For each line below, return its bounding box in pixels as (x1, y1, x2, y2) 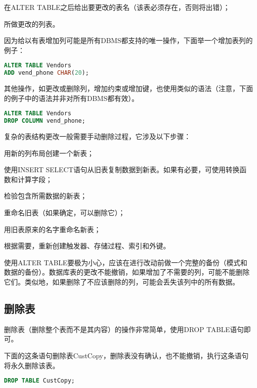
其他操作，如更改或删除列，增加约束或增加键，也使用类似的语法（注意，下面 (4, 83, 253, 94)
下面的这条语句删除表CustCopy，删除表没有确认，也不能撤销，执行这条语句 (4, 350, 249, 360)
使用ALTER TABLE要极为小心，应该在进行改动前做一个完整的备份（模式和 (4, 257, 248, 267)
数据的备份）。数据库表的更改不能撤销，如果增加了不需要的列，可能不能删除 (4, 267, 250, 277)
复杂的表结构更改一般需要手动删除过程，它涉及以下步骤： (4, 131, 191, 142)
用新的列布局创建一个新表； (4, 147, 94, 158)
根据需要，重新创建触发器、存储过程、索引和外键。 (4, 241, 170, 251)
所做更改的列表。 (4, 18, 59, 29)
